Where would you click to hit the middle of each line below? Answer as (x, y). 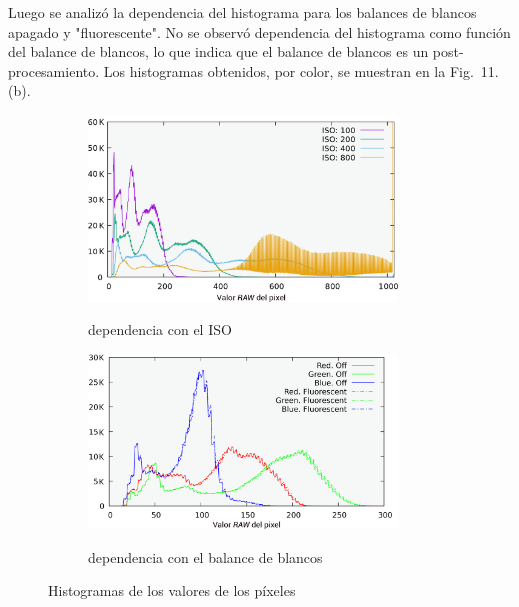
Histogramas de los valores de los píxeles (172, 590)
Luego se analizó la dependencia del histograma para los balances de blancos (242, 12)
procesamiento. (54, 70)
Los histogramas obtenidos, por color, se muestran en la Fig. (288, 70)
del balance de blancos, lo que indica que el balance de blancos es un (218, 51)
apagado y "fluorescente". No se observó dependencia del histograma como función (259, 31)
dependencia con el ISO (160, 329)
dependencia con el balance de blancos (205, 556)
